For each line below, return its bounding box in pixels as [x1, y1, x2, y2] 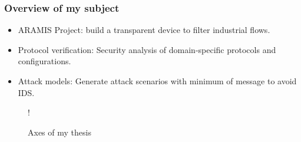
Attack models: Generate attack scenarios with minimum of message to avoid [18, 75, 297, 87]
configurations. [18, 55, 71, 67]
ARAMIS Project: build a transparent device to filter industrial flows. [18, 24, 270, 36]
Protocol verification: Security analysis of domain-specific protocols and [18, 43, 276, 55]
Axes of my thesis [28, 126, 91, 138]
